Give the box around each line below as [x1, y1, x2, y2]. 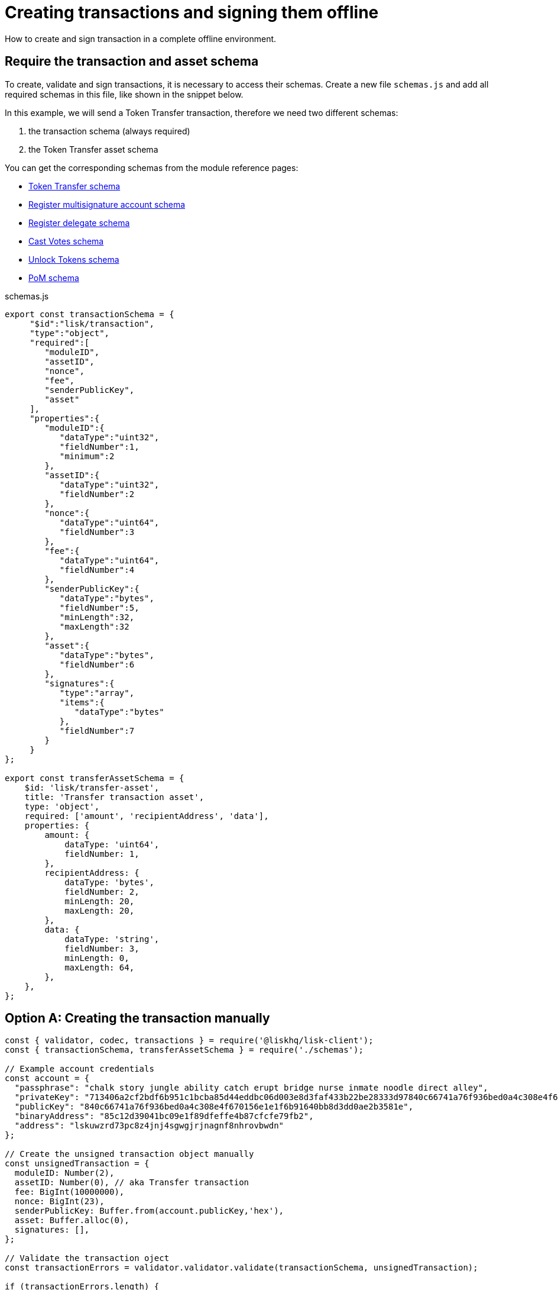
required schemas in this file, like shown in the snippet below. [5, 89, 244, 99]
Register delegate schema [28, 217, 130, 228]
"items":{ [59, 697, 105, 707]
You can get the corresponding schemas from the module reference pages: [5, 162, 299, 173]
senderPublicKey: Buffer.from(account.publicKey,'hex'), [14, 1206, 284, 1216]
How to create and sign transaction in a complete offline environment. [5, 33, 277, 44]
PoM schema [28, 272, 79, 283]
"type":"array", [59, 688, 135, 698]
